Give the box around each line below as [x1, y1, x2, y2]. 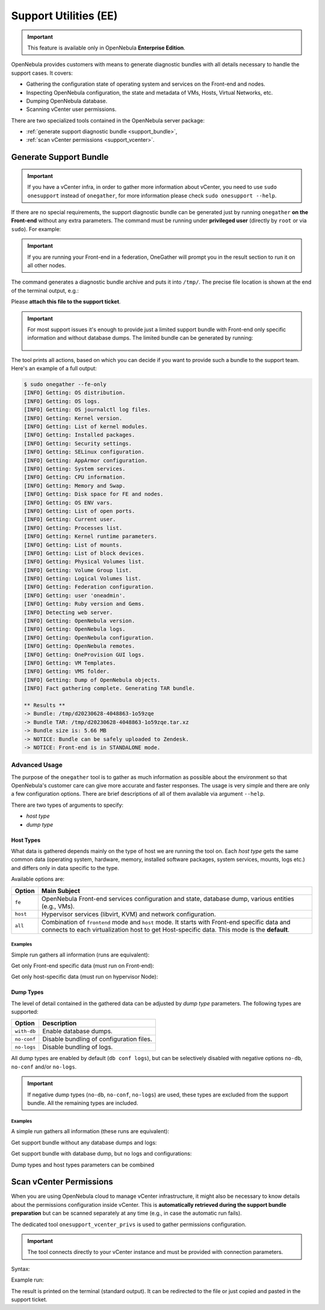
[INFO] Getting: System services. [23, 465, 126, 472]
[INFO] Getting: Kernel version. [23, 415, 123, 422]
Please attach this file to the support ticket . [11, 298, 121, 305]
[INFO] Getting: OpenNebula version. [23, 617, 135, 625]
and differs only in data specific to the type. [11, 864, 120, 871]
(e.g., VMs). [41, 902, 75, 911]
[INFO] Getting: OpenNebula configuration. [23, 634, 155, 641]
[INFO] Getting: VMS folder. [23, 668, 110, 675]
